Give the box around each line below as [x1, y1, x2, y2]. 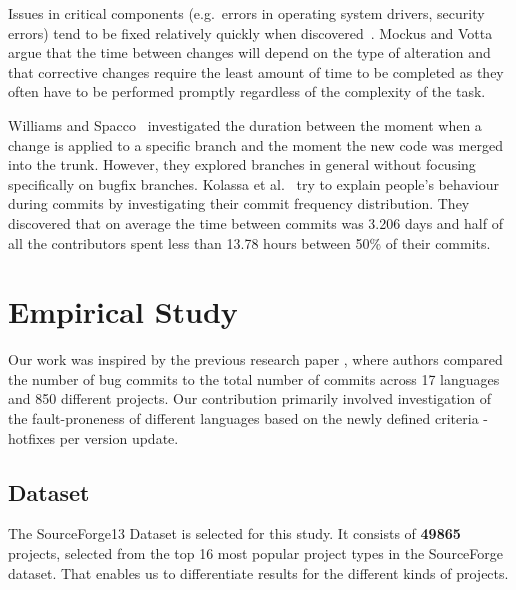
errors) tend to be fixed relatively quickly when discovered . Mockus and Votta [8, 22, 493, 43]
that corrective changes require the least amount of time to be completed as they [8, 61, 504, 82]
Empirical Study [8, 291, 238, 332]
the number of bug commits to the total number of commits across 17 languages [8, 368, 500, 389]
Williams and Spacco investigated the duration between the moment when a [8, 114, 482, 135]
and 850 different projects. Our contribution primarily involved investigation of [8, 388, 492, 409]
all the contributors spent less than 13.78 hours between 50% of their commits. [8, 232, 491, 253]
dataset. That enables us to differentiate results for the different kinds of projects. [8, 562, 509, 583]
